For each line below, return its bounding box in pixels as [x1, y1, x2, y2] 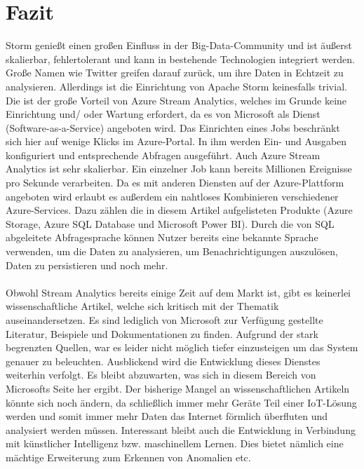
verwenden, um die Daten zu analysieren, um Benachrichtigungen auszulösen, [6, 244, 339, 259]
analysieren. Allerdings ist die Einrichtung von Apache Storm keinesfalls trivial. [6, 79, 347, 93]
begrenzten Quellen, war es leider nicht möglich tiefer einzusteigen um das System [6, 340, 358, 355]
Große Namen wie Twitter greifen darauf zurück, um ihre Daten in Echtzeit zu [6, 65, 344, 80]
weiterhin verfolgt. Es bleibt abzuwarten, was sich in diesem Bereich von [6, 367, 316, 382]
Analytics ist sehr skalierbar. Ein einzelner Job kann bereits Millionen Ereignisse [6, 161, 352, 176]
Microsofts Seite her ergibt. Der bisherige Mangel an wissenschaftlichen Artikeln [6, 381, 350, 395]
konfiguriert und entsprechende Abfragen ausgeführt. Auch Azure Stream [6, 147, 321, 162]
